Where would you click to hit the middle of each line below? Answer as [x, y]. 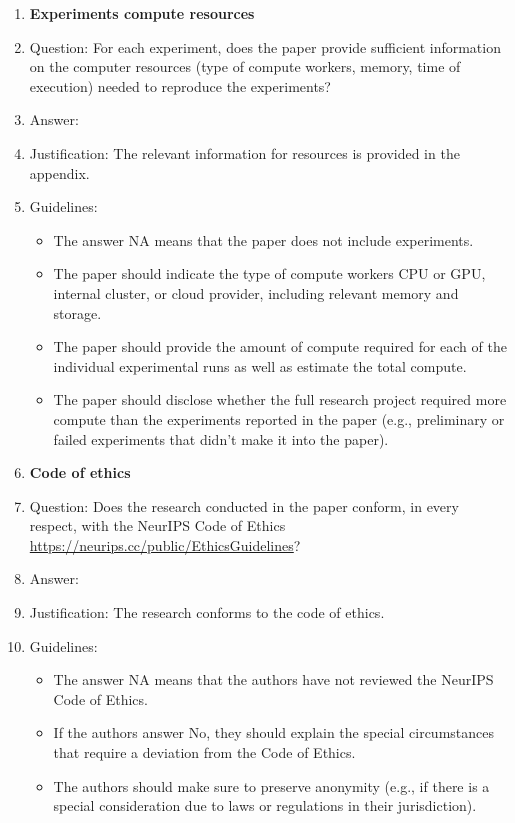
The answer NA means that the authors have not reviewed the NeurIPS [273, 679]
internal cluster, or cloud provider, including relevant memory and [256, 292]
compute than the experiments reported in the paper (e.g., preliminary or [279, 418]
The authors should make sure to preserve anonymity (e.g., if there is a [271, 785]
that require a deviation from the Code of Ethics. [204, 752]
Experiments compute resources [142, 13]
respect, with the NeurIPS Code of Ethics [157, 525]
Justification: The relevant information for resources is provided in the [244, 152]
